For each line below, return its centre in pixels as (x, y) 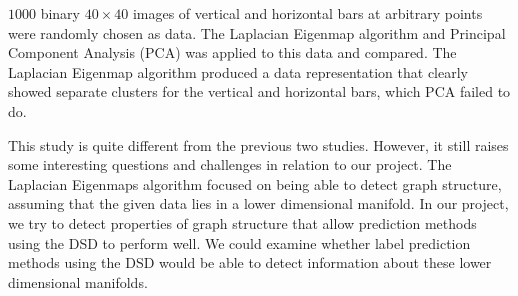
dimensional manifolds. (78, 281)
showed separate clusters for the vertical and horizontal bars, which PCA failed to (259, 91)
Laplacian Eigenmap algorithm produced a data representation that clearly (238, 71)
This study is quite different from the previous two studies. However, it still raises (258, 144)
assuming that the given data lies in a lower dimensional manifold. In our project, (258, 203)
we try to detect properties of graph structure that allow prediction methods (242, 222)
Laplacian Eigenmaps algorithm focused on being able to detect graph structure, (255, 183)
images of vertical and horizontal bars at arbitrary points (307, 13)
